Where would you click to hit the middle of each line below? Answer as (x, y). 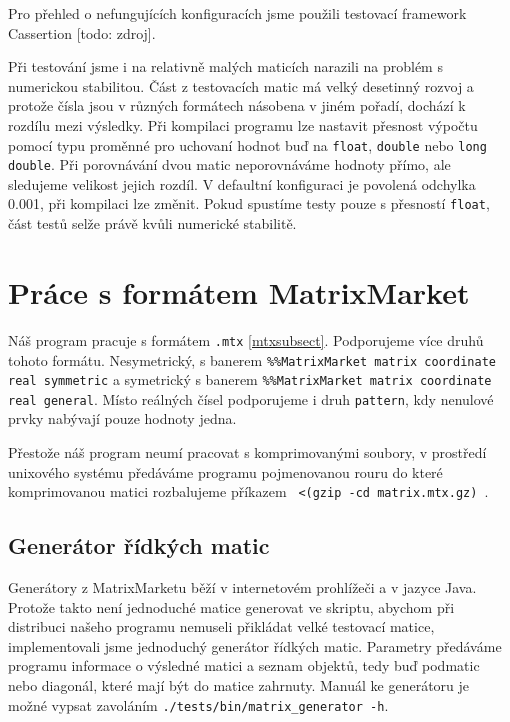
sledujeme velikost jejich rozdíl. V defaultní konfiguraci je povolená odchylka (242, 183)
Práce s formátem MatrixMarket (239, 291)
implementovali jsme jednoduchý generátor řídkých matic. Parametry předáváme (255, 645)
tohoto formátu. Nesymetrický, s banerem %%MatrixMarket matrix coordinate (252, 359)
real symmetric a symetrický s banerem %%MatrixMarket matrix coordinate (250, 379)
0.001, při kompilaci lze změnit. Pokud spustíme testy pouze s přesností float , (249, 203)
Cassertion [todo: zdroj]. (82, 32)
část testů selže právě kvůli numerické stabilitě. (152, 223)
